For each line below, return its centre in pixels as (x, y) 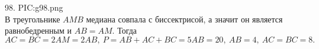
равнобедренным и (38, 30)
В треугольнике (33, 19)
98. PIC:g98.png (34, 7)
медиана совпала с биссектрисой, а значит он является (184, 19)
